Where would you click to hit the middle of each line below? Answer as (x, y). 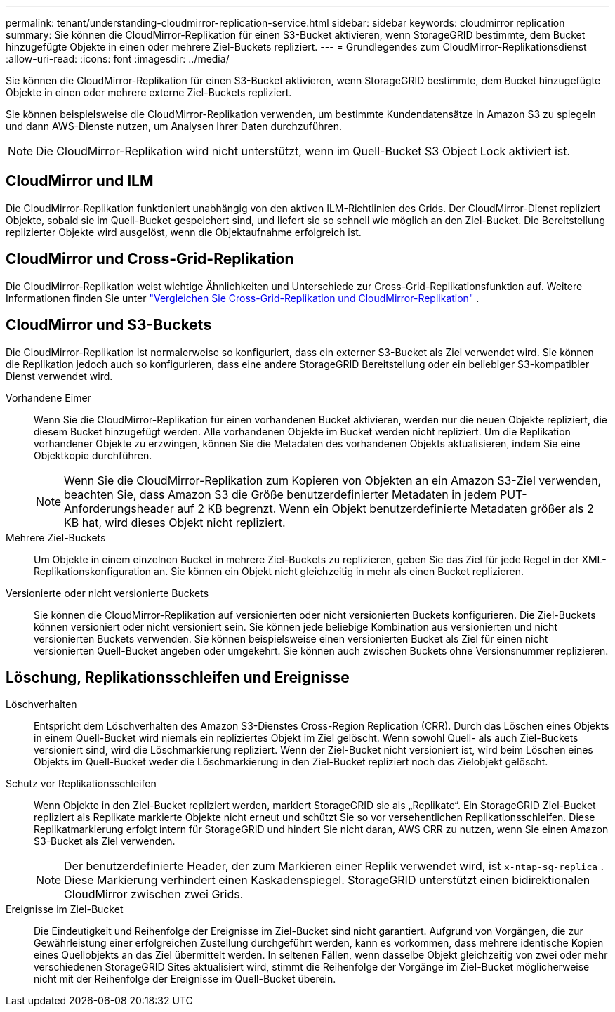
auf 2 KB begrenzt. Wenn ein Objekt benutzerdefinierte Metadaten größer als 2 (385, 508)
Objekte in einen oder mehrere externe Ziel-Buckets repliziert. (149, 92)
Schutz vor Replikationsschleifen (81, 784)
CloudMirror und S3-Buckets (109, 325)
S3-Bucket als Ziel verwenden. (105, 841)
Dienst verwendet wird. (59, 376)
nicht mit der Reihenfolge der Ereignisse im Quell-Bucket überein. (185, 979)
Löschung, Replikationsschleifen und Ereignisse (178, 677)
